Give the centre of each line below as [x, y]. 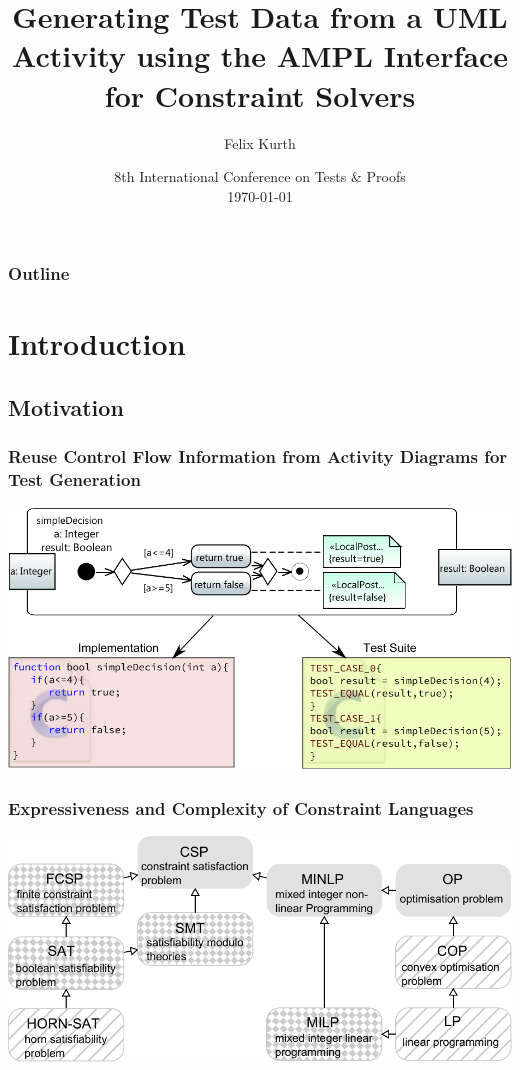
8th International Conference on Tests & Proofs [260, 176]
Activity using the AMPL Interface [260, 55]
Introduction [97, 343]
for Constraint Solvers [260, 94]
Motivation [66, 406]
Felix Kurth [260, 142]
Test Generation [74, 479]
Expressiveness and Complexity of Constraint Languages [241, 807]
